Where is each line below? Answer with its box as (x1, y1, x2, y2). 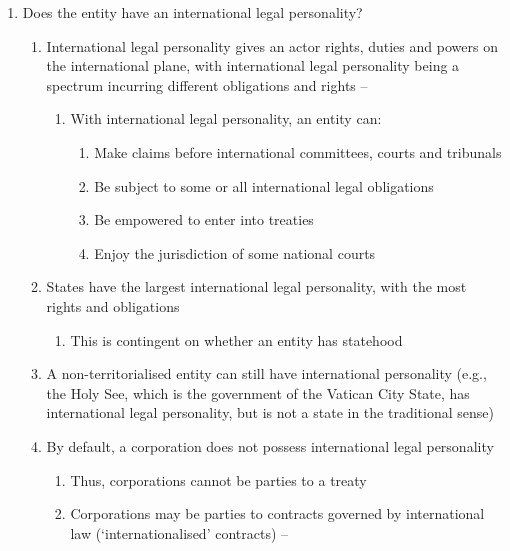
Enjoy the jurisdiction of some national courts (94, 242, 376, 263)
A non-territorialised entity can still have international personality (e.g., (46, 363, 487, 384)
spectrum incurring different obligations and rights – (46, 74, 368, 95)
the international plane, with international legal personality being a (46, 55, 460, 76)
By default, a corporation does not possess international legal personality (46, 435, 494, 456)
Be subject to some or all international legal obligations (94, 175, 434, 196)
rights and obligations (46, 295, 180, 316)
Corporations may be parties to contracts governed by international (70, 503, 485, 524)
